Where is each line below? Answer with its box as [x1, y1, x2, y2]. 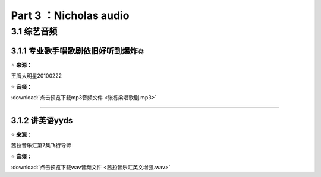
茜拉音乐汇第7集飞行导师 [11, 142, 71, 149]
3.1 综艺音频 [11, 26, 58, 37]
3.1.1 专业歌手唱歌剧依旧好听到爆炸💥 [11, 46, 145, 56]
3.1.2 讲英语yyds [11, 115, 73, 125]
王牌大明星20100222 [11, 72, 62, 79]
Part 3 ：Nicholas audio [11, 9, 130, 22]
